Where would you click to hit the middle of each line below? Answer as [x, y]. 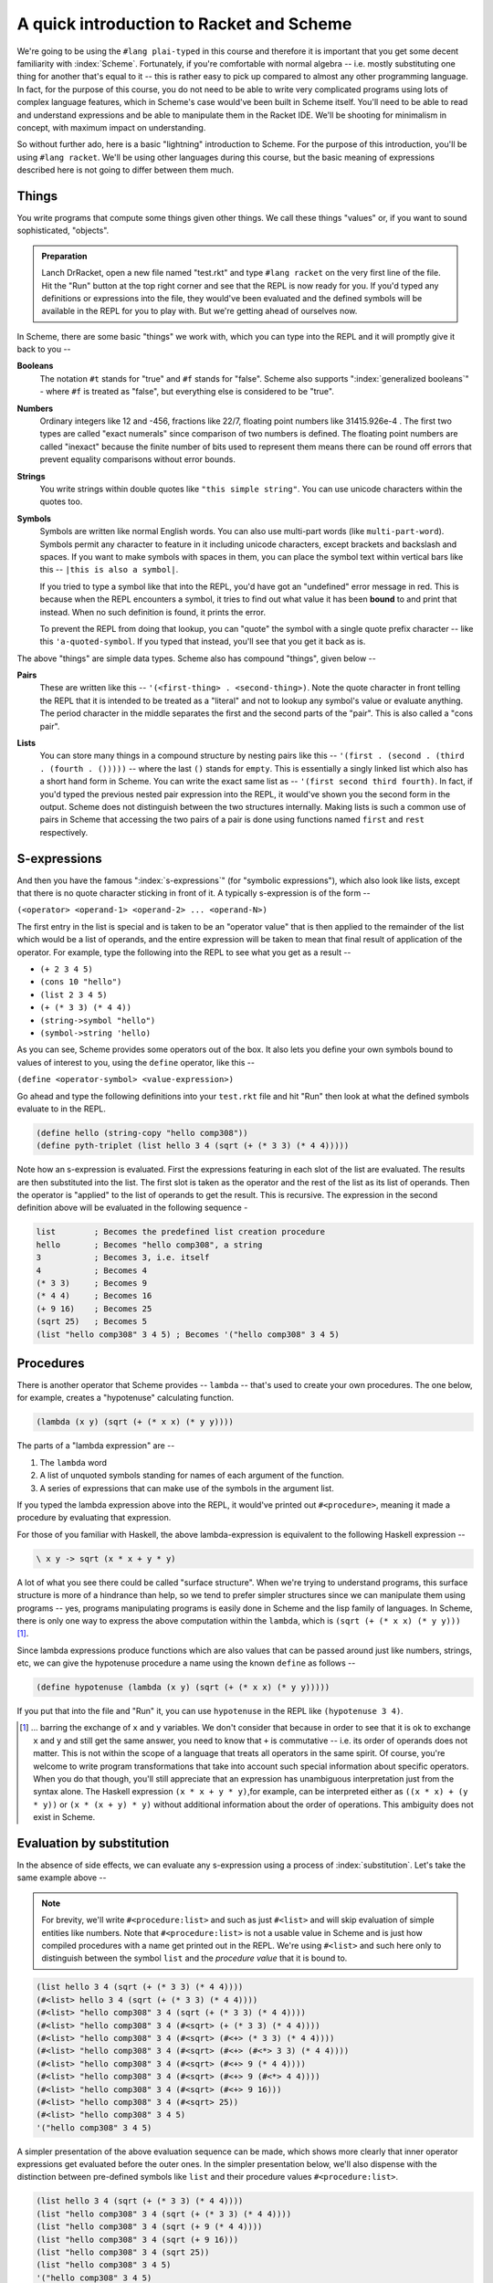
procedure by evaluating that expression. [94, 1518]
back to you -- [44, 349]
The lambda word [73, 1462]
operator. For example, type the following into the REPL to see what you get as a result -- [184, 952]
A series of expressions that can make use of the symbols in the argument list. [187, 1488]
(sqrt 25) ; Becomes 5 [92, 1321]
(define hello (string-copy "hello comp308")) [142, 1133]
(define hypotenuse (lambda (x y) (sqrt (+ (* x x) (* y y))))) [183, 1688]
